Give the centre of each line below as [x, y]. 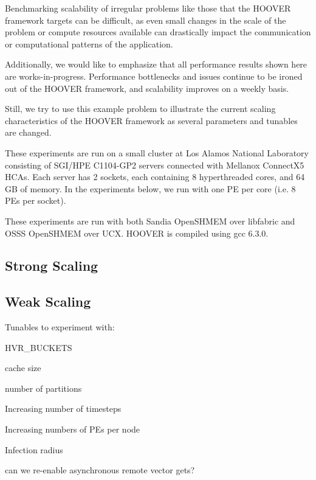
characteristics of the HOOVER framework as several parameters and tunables [151, 120]
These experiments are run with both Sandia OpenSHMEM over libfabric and [150, 221]
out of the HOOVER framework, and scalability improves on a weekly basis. [147, 88]
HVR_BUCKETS [39, 347]
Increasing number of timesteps [63, 409]
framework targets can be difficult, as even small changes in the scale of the [146, 20]
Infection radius [34, 449]
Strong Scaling [52, 266]
